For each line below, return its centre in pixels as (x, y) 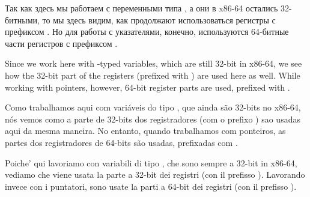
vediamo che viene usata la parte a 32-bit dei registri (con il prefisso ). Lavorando (155, 174)
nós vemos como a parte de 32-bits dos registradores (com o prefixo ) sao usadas (153, 119)
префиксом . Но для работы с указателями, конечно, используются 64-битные (147, 32)
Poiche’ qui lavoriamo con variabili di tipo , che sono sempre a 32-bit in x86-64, (151, 162)
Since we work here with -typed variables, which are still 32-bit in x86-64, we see (153, 63)
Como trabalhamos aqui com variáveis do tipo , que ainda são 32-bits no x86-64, (153, 107)
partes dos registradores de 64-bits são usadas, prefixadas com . (121, 142)
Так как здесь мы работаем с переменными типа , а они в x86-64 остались (141, 8)
